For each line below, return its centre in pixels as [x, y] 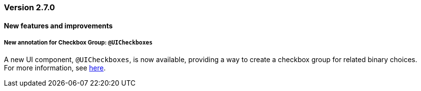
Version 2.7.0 [30, 7]
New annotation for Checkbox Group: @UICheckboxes [78, 43]
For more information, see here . [55, 68]
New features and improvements [58, 25]
